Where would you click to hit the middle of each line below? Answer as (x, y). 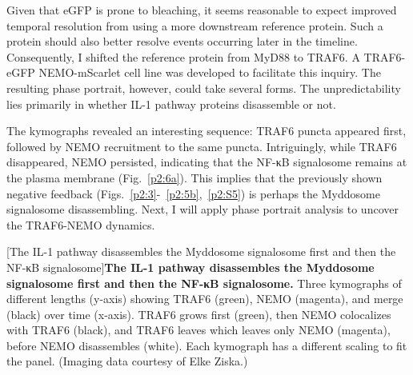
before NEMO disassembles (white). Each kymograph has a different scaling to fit (207, 345)
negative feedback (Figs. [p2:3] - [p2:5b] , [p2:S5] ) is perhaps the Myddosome (193, 193)
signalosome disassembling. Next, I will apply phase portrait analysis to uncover (202, 209)
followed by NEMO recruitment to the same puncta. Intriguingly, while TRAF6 (202, 146)
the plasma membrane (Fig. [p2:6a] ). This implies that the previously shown (194, 177)
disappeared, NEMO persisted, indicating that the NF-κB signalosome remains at (207, 162)
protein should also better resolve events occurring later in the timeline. (182, 41)
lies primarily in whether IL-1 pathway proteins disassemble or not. (171, 104)
